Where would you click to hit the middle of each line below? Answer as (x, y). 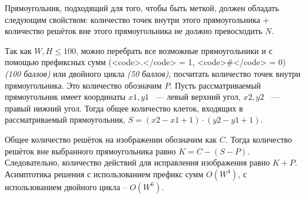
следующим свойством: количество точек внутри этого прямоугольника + (137, 19)
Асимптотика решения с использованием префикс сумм (104, 173)
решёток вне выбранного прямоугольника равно (90, 151)
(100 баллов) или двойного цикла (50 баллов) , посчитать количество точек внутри (153, 73)
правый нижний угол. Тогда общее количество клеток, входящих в (124, 108)
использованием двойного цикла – (66, 186)
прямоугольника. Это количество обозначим (83, 85)
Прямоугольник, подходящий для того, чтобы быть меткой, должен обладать (142, 8)
